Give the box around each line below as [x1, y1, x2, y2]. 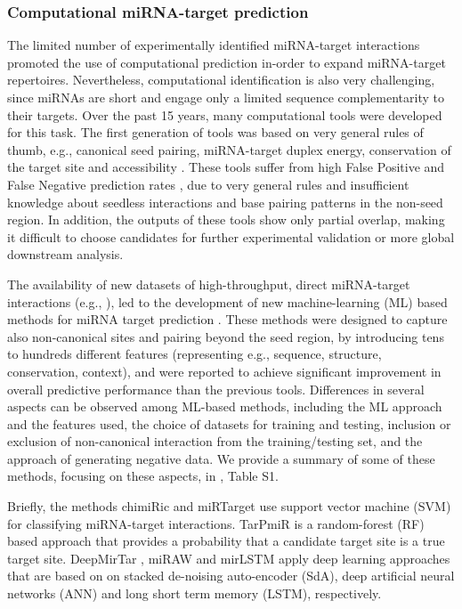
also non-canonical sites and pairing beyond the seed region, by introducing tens [7, 327, 444, 345]
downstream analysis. [7, 245, 124, 264]
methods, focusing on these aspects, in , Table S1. [7, 467, 279, 485]
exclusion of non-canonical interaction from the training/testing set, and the [7, 432, 423, 451]
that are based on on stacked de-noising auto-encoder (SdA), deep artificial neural [7, 566, 455, 585]
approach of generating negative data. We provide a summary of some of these [7, 449, 435, 467]
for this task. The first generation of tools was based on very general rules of [7, 123, 424, 142]
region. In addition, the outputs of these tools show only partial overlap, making [7, 210, 445, 229]
